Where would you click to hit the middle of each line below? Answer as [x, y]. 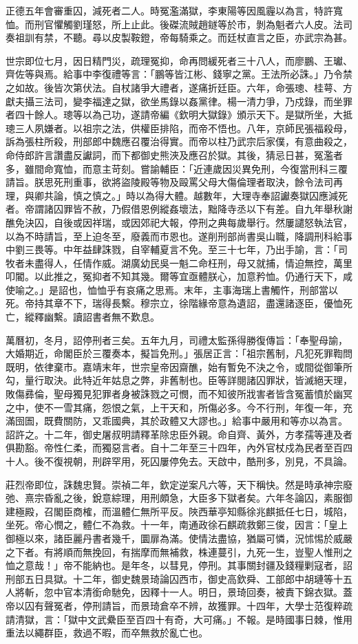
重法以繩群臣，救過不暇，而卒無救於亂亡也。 [107, 633]
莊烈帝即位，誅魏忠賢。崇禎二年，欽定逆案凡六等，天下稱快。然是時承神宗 [174, 484]
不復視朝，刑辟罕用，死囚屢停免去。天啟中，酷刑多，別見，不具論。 [198, 461]
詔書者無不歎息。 [121, 317]
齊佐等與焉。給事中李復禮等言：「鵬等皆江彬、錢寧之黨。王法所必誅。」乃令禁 [179, 74]
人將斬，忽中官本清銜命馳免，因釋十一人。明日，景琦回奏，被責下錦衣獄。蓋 [179, 592]
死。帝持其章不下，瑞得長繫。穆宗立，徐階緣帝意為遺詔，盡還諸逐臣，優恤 [174, 303]
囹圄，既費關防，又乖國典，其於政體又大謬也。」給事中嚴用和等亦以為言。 [181, 421]
